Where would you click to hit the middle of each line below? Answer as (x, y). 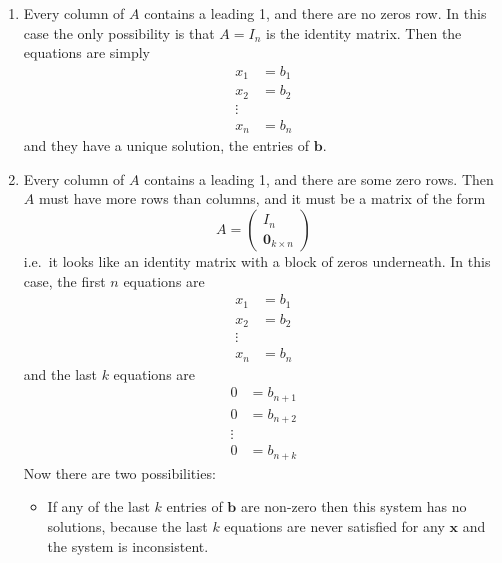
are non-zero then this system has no (353, 506)
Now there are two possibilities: (119, 472)
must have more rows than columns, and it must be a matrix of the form (262, 198)
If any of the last (98, 506)
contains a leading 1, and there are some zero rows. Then (319, 178)
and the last (60, 373)
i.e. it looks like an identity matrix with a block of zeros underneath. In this (257, 261)
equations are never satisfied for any (334, 525)
